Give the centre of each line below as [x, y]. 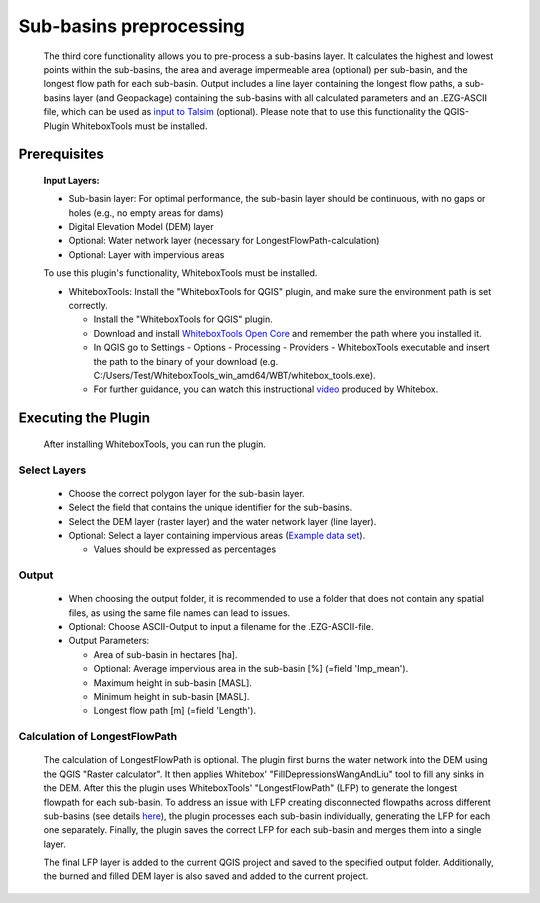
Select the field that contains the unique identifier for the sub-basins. [210, 507]
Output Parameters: [109, 641]
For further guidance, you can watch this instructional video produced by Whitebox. [266, 389]
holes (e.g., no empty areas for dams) [146, 212]
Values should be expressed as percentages [185, 549]
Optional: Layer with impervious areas [146, 254]
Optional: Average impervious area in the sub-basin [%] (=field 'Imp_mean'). [251, 669]
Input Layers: [71, 180]
